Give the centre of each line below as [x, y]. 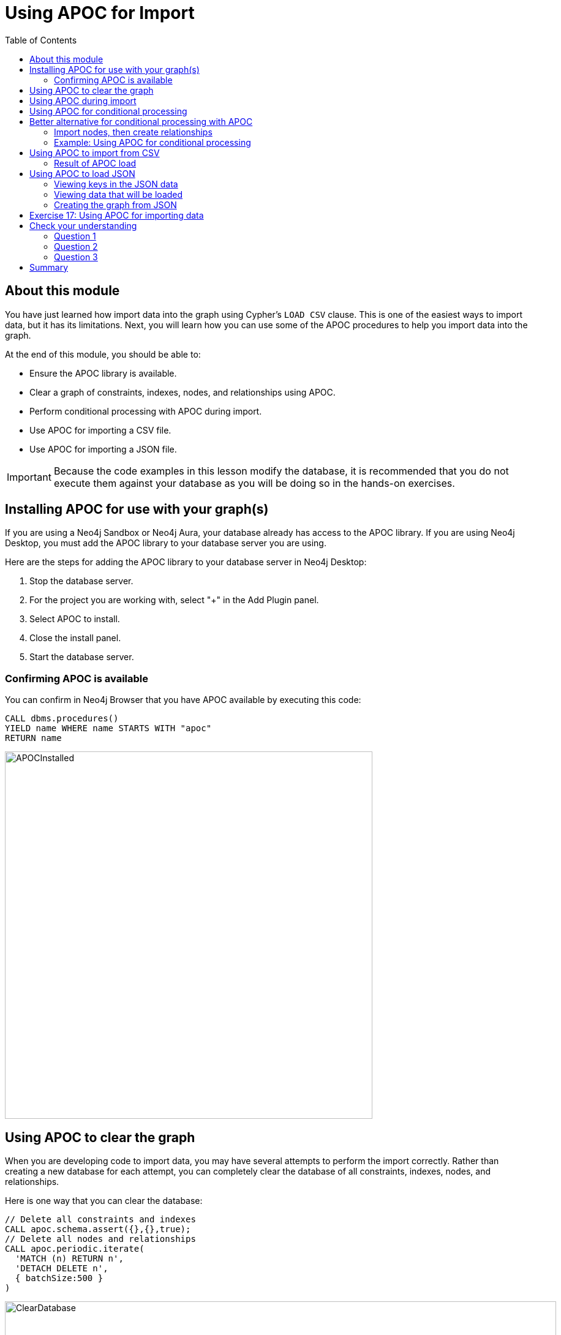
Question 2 [76, 246]
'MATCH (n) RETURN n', [69, 1259]
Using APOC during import [83, 100]
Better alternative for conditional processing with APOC [141, 121]
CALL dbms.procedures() [62, 719]
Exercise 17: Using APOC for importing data [117, 215]
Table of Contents [41, 40]
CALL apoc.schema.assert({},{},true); [98, 1229]
